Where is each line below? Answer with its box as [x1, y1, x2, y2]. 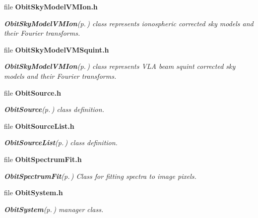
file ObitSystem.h [4, 187, 63, 198]
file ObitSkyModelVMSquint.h [4, 44, 109, 54]
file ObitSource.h [4, 87, 61, 98]
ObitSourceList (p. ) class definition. [4, 137, 118, 148]
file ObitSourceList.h [4, 120, 74, 131]
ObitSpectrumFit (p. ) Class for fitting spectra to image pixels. [4, 170, 196, 181]
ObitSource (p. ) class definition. [4, 104, 104, 114]
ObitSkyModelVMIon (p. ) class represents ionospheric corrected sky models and [4, 18, 254, 28]
